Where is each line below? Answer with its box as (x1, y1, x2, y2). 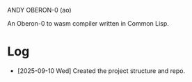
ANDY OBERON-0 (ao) (7, 6, 72, 14)
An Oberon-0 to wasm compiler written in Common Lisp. (7, 19, 169, 27)
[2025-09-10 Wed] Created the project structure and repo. (17, 66, 186, 75)
